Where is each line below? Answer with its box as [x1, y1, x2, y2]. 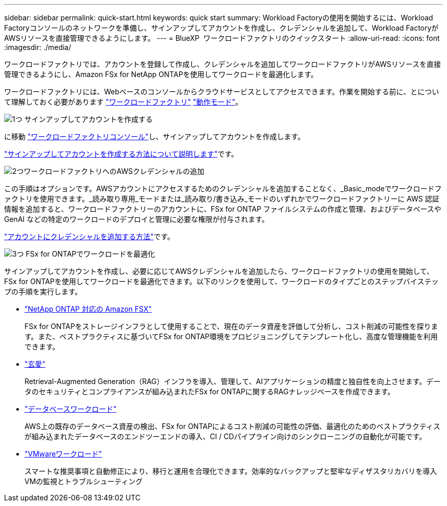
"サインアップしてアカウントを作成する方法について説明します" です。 [4, 149, 238, 158]
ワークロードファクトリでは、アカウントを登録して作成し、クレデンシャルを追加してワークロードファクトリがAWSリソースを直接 [4, 60, 441, 68]
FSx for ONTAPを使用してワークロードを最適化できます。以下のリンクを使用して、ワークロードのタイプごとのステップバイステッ [4, 277, 439, 286]
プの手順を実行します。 [4, 287, 82, 296]
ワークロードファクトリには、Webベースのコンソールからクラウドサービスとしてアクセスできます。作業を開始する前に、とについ [4, 87, 439, 96]
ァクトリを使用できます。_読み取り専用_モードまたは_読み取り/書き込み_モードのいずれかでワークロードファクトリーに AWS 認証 [4, 194, 439, 203]
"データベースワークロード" [24, 404, 117, 413]
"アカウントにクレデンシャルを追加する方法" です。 [4, 232, 175, 241]
